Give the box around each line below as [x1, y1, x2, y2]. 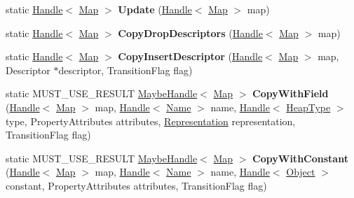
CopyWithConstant [252, 150, 348, 165]
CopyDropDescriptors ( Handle [118, 25, 263, 40]
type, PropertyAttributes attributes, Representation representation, [6, 113, 296, 128]
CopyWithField [252, 86, 329, 101]
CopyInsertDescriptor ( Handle [118, 49, 263, 64]
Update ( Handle [118, 2, 192, 16]
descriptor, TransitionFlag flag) [58, 62, 193, 77]
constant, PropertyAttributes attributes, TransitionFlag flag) [6, 178, 267, 192]
